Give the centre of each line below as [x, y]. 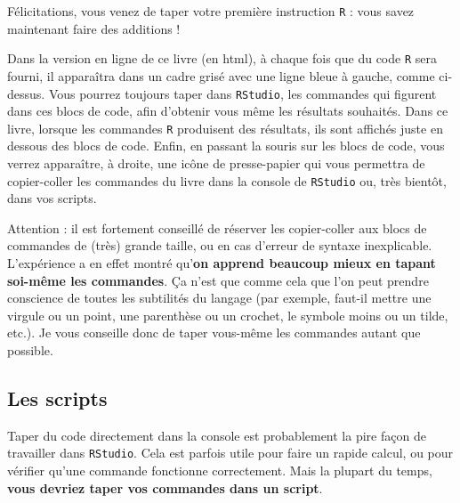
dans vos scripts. [52, 198]
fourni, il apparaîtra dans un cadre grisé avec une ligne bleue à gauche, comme [221, 75]
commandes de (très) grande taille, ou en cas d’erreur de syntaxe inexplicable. [220, 245]
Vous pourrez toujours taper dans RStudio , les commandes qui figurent [242, 93]
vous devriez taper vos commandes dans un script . [165, 487]
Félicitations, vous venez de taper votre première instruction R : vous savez [211, 11]
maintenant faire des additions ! [94, 28]
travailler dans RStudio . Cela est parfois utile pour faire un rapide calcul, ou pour [230, 453]
